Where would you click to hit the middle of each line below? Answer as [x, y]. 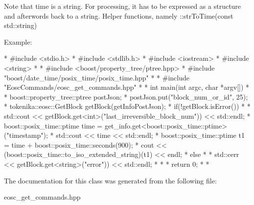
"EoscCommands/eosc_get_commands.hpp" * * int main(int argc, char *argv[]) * [127, 87]
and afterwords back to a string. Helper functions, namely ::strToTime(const [119, 15]
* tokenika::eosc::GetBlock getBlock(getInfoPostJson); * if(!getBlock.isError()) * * [127, 106]
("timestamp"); [26, 135]
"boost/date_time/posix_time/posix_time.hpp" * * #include [97, 77]
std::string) [21, 25]
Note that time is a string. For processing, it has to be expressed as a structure [123, 6]
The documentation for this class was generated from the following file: [110, 180]
